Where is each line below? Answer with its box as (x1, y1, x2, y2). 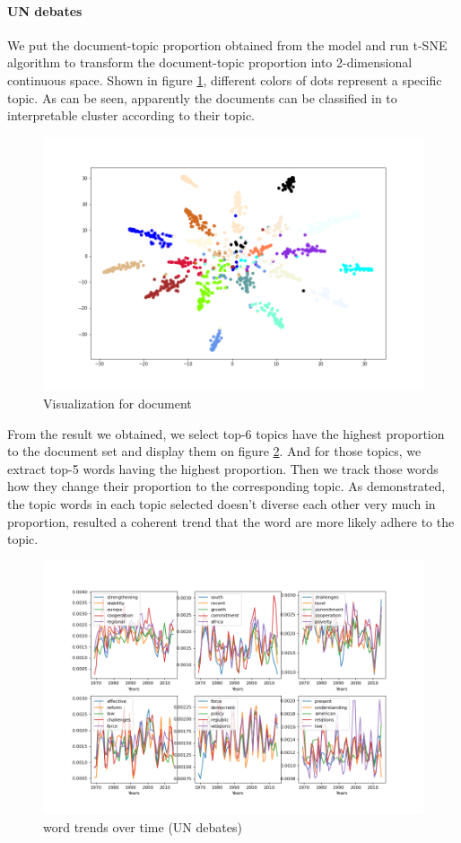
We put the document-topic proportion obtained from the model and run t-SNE (7, 35, 448, 54)
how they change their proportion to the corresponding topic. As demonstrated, (7, 477, 446, 496)
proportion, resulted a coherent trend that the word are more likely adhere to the (7, 512, 455, 531)
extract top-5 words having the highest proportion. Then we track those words (7, 459, 439, 478)
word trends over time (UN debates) (43, 818, 242, 837)
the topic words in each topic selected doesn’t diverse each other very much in (7, 494, 436, 513)
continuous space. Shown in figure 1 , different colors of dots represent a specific (7, 70, 442, 89)
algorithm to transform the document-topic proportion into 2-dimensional (7, 53, 413, 72)
